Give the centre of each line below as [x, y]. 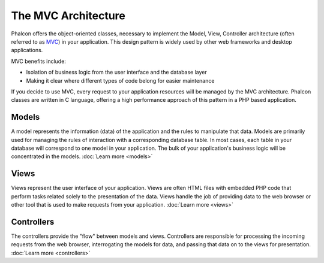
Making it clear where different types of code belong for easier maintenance [120, 80]
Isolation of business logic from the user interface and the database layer [116, 72]
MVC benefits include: [38, 61]
